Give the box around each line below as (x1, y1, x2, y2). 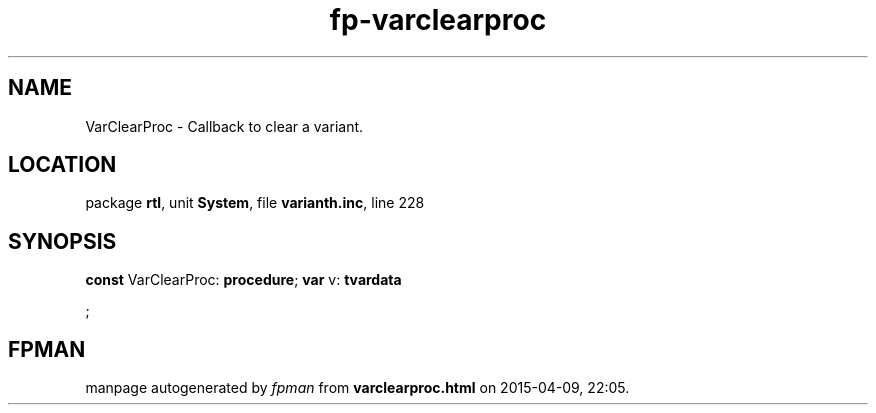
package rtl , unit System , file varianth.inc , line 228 (85, 194, 425, 212)
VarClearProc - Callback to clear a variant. (85, 117, 364, 135)
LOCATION (8, 152, 117, 178)
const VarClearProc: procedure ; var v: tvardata (85, 271, 402, 289)
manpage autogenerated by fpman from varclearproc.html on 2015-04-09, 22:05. (85, 379, 630, 397)
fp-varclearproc (329, 3, 547, 37)
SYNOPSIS (8, 228, 117, 254)
